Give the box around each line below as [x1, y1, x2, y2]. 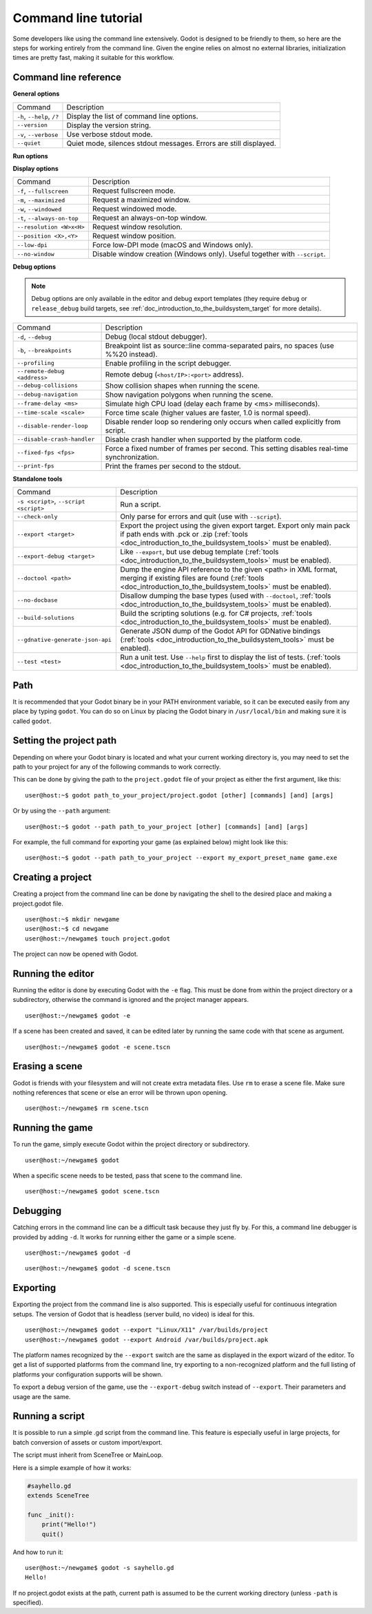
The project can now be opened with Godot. [12, 950, 138, 958]
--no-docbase [17, 596, 58, 604]
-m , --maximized [17, 195, 65, 205]
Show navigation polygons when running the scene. [105, 390, 273, 399]
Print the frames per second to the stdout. [105, 461, 241, 471]
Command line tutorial [12, 10, 143, 25]
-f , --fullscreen [17, 186, 69, 196]
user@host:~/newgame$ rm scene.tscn [25, 1104, 149, 1112]
